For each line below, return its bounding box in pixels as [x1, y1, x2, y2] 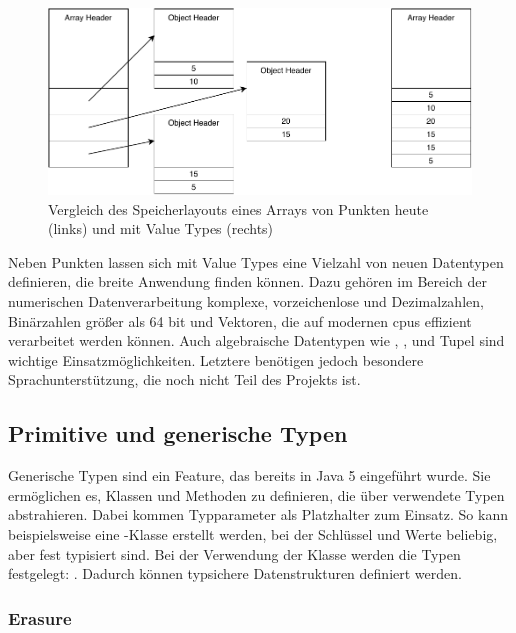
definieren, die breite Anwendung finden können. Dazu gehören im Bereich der [8, 271, 487, 292]
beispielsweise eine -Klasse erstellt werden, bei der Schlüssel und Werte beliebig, [8, 524, 498, 545]
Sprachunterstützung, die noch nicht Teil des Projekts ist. [8, 369, 361, 390]
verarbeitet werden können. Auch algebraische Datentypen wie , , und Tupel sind [8, 330, 505, 351]
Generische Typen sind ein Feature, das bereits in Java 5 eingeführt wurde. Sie [8, 465, 491, 486]
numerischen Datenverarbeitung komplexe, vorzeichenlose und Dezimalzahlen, [8, 291, 484, 312]
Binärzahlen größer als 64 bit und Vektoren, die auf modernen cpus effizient [8, 310, 472, 331]
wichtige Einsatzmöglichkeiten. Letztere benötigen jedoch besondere [8, 349, 424, 370]
